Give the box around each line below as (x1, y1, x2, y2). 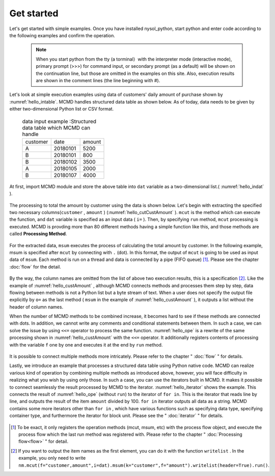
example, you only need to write (18, 455, 86, 461)
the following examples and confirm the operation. (9, 32, 116, 38)
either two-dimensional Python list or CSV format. (9, 106, 114, 112)
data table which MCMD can (22, 124, 91, 131)
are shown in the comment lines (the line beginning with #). (36, 77, 160, 84)
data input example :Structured (22, 118, 97, 125)
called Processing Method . (9, 231, 67, 237)
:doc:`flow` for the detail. (9, 263, 61, 270)
